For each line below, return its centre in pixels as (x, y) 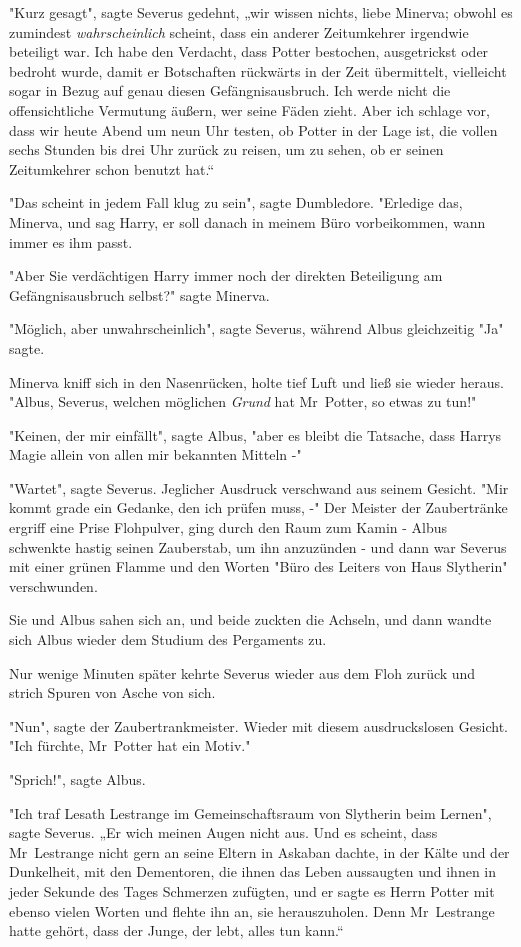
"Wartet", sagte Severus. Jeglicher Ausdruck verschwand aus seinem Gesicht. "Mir (259, 487)
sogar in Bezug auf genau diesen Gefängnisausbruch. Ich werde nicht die (230, 90)
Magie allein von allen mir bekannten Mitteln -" (155, 454)
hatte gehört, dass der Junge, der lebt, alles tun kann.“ (176, 930)
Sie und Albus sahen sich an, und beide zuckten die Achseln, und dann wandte (250, 619)
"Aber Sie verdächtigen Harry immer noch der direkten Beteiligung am (226, 275)
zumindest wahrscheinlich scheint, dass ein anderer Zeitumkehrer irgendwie (239, 31)
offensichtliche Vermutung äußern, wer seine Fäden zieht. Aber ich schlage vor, (249, 109)
